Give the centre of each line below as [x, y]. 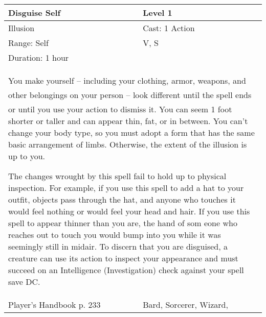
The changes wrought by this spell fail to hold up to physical [117, 176]
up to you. [27, 156]
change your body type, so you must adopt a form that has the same [131, 132]
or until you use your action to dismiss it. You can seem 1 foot [120, 109]
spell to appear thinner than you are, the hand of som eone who [123, 223]
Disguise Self [35, 13]
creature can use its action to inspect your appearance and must [123, 258]
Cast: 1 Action [169, 28]
